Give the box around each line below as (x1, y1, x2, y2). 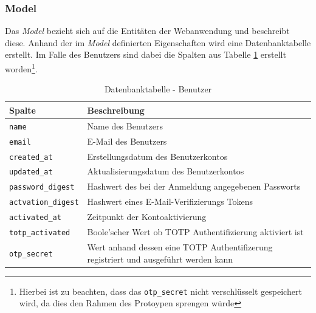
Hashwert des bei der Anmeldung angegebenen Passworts (87, 180, 301, 193)
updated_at (9, 168, 53, 177)
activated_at (9, 213, 61, 222)
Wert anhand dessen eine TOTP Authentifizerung (87, 240, 273, 253)
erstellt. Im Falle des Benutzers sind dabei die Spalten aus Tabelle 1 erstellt (5, 48, 286, 61)
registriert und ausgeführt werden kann (87, 252, 233, 265)
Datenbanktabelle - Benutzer (104, 83, 212, 95)
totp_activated (9, 229, 70, 238)
